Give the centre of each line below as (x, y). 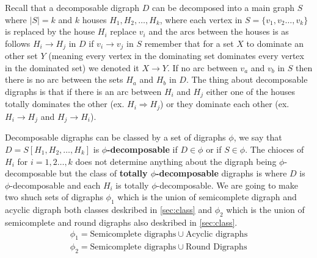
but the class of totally (104, 173)
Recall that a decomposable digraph (72, 7)
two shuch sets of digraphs (54, 197)
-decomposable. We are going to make (227, 185)
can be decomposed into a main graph (223, 7)
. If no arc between (202, 67)
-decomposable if (142, 149)
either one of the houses (250, 92)
